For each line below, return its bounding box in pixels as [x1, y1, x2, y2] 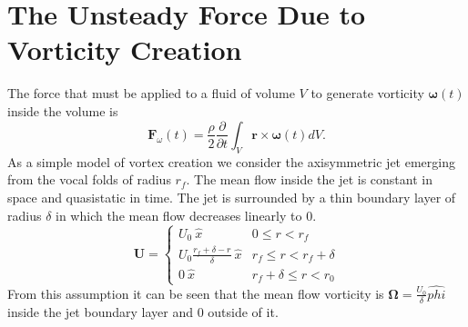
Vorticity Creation [7, 31, 242, 68]
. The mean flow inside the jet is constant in [186, 170, 432, 189]
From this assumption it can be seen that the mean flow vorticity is [7, 283, 384, 302]
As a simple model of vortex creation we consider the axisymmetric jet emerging [7, 152, 455, 171]
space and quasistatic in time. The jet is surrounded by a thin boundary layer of [7, 187, 456, 206]
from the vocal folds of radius [7, 170, 171, 189]
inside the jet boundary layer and [7, 302, 193, 321]
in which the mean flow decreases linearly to [56, 205, 302, 224]
